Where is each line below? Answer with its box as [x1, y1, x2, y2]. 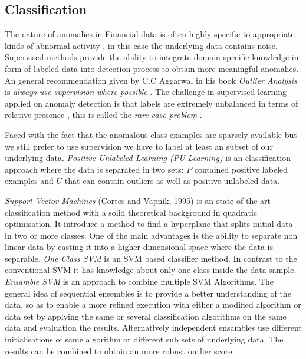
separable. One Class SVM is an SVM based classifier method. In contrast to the [5, 252, 297, 264]
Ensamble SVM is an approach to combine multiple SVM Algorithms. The [5, 275, 274, 288]
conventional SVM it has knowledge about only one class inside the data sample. [5, 264, 297, 276]
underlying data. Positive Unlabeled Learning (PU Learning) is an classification [5, 151, 291, 164]
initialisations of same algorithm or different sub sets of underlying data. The [5, 333, 284, 345]
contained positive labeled [194, 163, 288, 175]
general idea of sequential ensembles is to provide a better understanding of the [5, 286, 291, 299]
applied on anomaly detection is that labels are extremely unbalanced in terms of [5, 97, 298, 109]
